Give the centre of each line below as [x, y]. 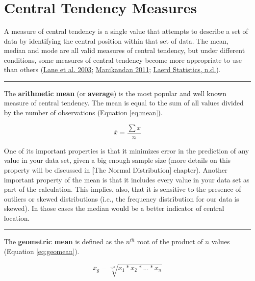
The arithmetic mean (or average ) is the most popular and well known [115, 93]
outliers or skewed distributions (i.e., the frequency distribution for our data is [122, 198]
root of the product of [170, 242]
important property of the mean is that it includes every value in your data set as [127, 179]
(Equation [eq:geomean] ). [42, 251]
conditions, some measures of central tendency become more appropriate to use [123, 60]
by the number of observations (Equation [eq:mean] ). [83, 113]
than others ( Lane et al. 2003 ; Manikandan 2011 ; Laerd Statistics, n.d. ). [112, 69]
